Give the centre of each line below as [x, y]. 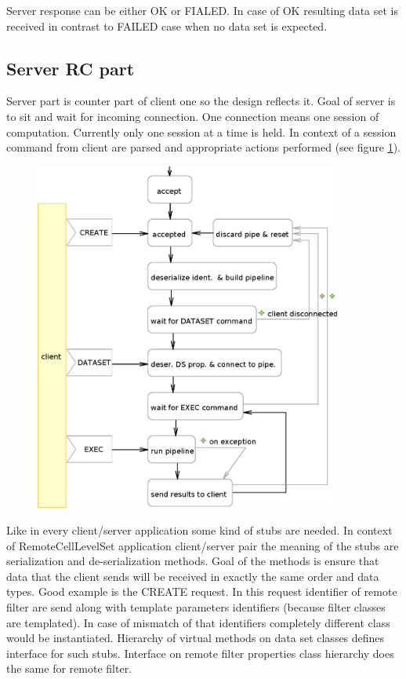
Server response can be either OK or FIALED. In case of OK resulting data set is [202, 10]
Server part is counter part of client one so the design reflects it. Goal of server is [201, 101]
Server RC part [71, 68]
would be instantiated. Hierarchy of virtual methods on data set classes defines [196, 638]
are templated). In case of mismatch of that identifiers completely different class [198, 622]
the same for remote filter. [69, 668]
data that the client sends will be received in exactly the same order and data [193, 576]
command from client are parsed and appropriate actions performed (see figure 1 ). [203, 147]
